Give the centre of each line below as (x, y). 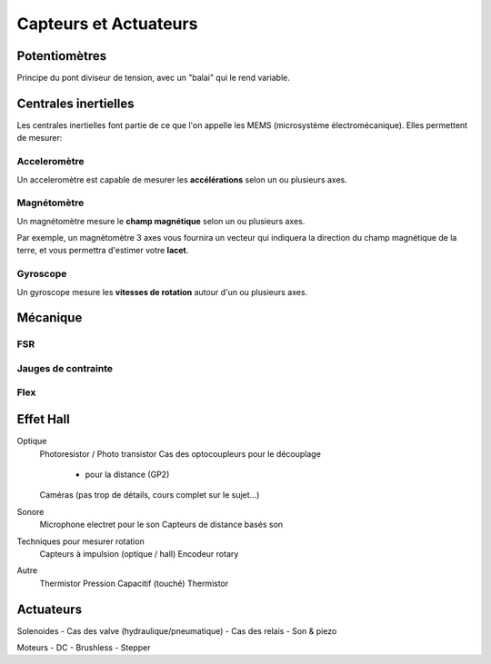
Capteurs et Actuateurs (107, 24)
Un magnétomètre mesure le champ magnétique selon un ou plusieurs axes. (161, 221)
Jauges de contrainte (65, 368)
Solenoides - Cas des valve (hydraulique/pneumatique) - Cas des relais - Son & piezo (177, 630)
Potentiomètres (62, 56)
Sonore (30, 511)
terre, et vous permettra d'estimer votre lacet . (103, 251)
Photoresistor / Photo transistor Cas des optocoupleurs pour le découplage (180, 453)
